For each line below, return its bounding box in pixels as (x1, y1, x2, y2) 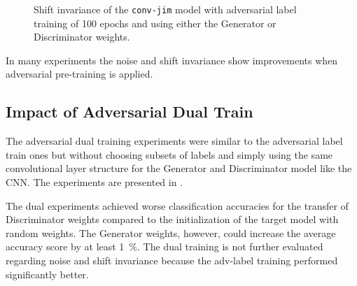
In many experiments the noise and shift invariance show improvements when (6, 52, 338, 67)
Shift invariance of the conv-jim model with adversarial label (34, 2, 297, 16)
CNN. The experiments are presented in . (6, 175, 183, 190)
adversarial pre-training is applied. (6, 66, 153, 81)
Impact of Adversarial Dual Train (6, 101, 253, 122)
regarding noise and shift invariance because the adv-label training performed (6, 252, 338, 267)
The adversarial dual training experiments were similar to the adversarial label (6, 134, 343, 148)
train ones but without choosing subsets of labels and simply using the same (6, 147, 333, 162)
